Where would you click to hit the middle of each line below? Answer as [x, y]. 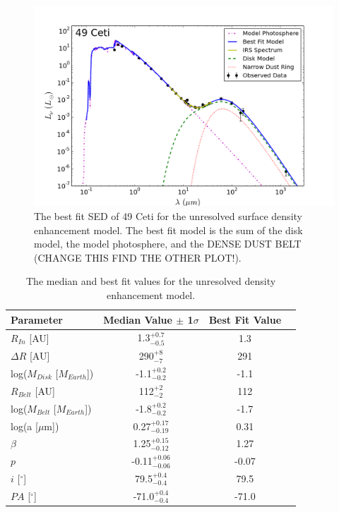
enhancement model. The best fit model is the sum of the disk [168, 230]
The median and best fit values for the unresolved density [151, 281]
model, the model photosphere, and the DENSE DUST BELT [168, 244]
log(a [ [24, 426]
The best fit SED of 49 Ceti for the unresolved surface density [168, 216]
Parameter [37, 319]
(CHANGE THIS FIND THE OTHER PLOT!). [138, 257]
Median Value [138, 319]
